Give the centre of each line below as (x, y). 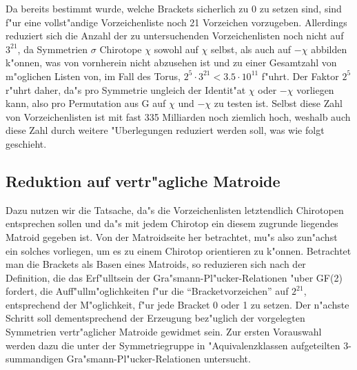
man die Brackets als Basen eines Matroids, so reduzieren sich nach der (156, 264)
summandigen (35, 359)
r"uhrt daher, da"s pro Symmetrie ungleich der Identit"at (126, 89)
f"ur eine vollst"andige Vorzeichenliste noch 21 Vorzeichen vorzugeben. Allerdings (176, 22)
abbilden (329, 49)
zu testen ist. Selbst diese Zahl (278, 103)
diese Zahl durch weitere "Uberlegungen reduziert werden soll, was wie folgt (165, 130)
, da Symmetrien (53, 49)
